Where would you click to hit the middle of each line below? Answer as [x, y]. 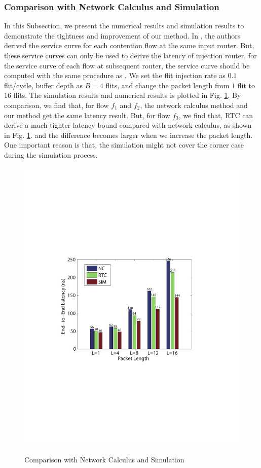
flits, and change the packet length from [167, 85]
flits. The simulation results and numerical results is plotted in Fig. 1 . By [127, 95]
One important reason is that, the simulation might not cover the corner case [124, 145]
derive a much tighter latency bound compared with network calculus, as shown [128, 125]
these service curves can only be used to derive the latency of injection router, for [130, 55]
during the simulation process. [51, 154]
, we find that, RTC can [216, 115]
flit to [246, 85]
